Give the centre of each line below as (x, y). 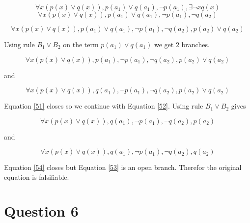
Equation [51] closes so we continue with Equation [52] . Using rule (104, 106)
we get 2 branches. (182, 44)
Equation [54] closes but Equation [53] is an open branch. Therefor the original (123, 167)
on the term (81, 44)
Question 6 (41, 210)
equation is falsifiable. (37, 177)
